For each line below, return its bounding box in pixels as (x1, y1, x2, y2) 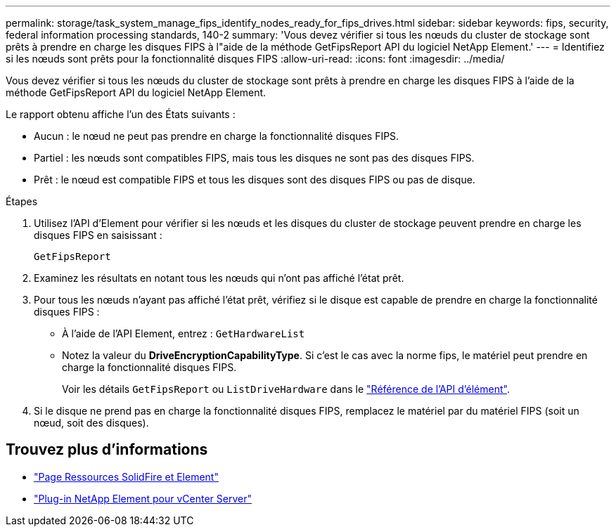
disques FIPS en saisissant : (34, 229, 162, 241)
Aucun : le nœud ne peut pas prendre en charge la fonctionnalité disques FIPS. (34, 130, 399, 142)
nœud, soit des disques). (34, 417, 149, 429)
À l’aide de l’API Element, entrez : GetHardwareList (62, 327, 305, 339)
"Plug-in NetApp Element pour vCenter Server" (34, 492, 252, 505)
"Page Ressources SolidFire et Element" (34, 470, 219, 483)
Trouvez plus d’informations (6, 441, 208, 459)
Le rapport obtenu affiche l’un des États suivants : (6, 108, 236, 120)
